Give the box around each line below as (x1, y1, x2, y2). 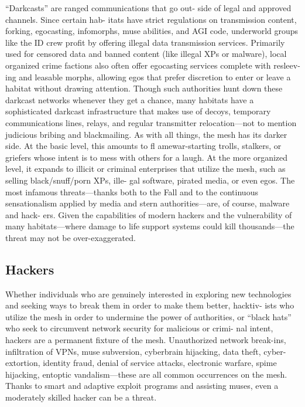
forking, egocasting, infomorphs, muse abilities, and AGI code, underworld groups (5, 25, 299, 37)
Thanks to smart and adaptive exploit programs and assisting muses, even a (5, 379, 279, 392)
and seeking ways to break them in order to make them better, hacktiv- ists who (5, 299, 294, 311)
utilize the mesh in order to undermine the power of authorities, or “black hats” (5, 310, 292, 323)
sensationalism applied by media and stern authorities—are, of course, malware (5, 197, 290, 209)
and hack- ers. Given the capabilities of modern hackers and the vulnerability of (5, 208, 292, 221)
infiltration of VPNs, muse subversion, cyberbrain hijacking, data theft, (5, 345, 261, 357)
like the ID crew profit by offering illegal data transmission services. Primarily (5, 36, 285, 48)
